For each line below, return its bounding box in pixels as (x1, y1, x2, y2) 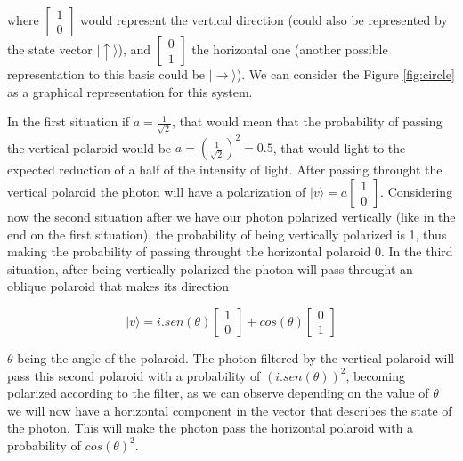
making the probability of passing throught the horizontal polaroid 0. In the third (7, 242, 453, 261)
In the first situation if (7, 112, 130, 131)
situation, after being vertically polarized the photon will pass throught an (7, 259, 413, 278)
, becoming (345, 366, 405, 384)
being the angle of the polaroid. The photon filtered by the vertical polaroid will (17, 348, 455, 367)
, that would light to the (272, 138, 406, 157)
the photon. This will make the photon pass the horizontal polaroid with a (7, 418, 414, 437)
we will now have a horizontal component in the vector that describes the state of (7, 400, 452, 419)
